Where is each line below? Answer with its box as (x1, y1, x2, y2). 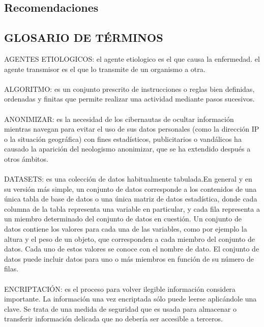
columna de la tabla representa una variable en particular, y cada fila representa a (4, 203, 260, 214)
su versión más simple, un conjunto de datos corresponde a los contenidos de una (4, 183, 257, 194)
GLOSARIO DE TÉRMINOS (4, 30, 163, 45)
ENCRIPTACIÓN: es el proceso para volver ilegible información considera (4, 283, 236, 294)
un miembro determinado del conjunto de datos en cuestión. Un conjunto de (4, 213, 242, 224)
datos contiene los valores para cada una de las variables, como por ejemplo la (4, 223, 247, 234)
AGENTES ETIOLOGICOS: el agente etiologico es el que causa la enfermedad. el (4, 53, 260, 64)
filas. (4, 263, 19, 274)
